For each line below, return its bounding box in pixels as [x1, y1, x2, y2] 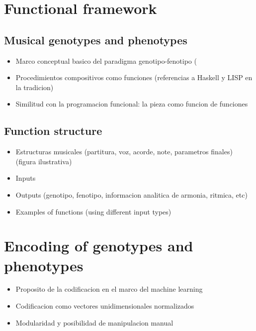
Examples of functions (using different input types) [15, 206, 171, 217]
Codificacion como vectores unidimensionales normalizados [15, 301, 194, 311]
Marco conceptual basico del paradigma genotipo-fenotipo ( [15, 55, 197, 66]
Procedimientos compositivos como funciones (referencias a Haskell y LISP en [15, 72, 253, 83]
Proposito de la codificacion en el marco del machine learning [15, 284, 203, 294]
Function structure [4, 123, 102, 138]
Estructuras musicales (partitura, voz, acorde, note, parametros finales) [15, 146, 233, 157]
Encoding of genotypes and [4, 235, 193, 256]
